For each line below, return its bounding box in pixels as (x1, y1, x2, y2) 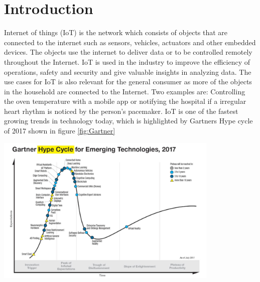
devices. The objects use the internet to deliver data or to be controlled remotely (4, 47, 252, 57)
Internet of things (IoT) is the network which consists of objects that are (4, 27, 228, 38)
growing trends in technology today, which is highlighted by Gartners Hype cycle (4, 115, 253, 126)
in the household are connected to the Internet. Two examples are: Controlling (4, 86, 245, 96)
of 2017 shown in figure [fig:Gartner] (4, 125, 115, 136)
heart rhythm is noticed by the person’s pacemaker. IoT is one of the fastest (4, 105, 238, 116)
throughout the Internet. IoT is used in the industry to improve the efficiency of (4, 56, 250, 67)
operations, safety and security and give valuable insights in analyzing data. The (4, 66, 251, 77)
